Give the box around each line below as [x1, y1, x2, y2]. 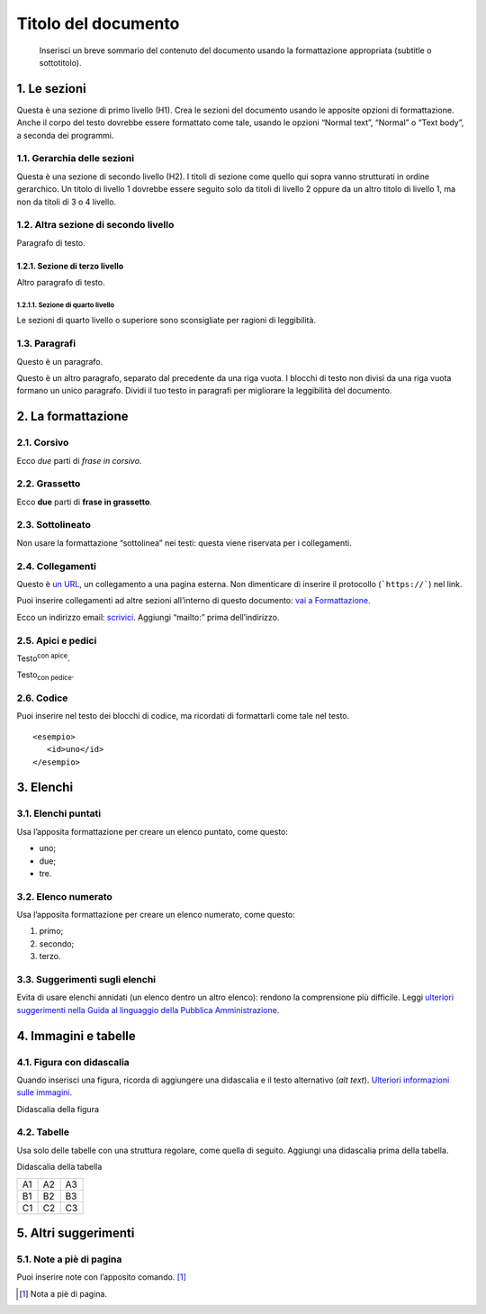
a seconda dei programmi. [16, 130, 114, 140]
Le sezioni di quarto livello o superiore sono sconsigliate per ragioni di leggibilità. [16, 315, 317, 326]
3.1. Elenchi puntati [16, 807, 102, 820]
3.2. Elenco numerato [16, 890, 112, 902]
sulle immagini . [16, 1087, 73, 1098]
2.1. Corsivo [16, 437, 69, 449]
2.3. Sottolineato [16, 519, 92, 531]
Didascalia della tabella [16, 1162, 103, 1173]
